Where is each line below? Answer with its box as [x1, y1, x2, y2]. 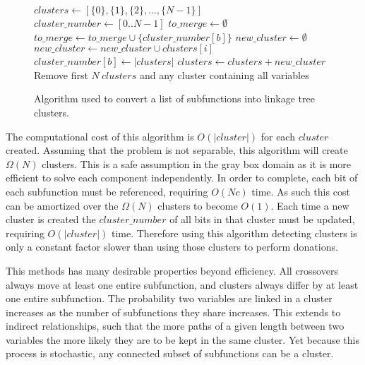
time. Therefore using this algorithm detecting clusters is [111, 225, 357, 240]
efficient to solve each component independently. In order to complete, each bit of [6, 170, 358, 185]
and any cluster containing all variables [139, 67, 309, 82]
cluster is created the [6, 212, 96, 227]
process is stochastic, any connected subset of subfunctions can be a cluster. [6, 346, 334, 361]
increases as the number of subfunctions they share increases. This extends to [6, 304, 341, 319]
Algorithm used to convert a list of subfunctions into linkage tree [34, 91, 315, 106]
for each [261, 128, 295, 143]
